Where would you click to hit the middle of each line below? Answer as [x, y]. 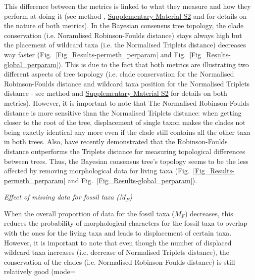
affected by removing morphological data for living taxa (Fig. [97, 171]
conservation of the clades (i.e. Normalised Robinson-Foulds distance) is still [120, 261]
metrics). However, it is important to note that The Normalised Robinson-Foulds [127, 102]
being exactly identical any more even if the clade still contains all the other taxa [127, 132]
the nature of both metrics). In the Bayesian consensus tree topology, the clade [124, 25]
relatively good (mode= [40, 271]
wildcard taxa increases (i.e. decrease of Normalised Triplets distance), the [117, 252]
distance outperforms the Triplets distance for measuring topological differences [125, 151]
